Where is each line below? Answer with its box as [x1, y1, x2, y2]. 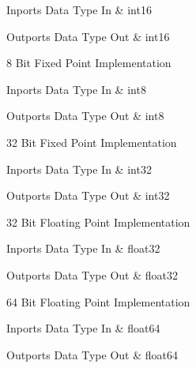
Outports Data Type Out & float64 [6, 346, 178, 362]
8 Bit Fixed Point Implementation [6, 54, 171, 71]
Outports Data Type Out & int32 [6, 187, 170, 204]
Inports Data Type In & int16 [6, 2, 152, 17]
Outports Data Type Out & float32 [6, 266, 178, 283]
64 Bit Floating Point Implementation [6, 293, 190, 310]
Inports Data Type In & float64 [6, 320, 160, 336]
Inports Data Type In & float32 [6, 240, 160, 257]
